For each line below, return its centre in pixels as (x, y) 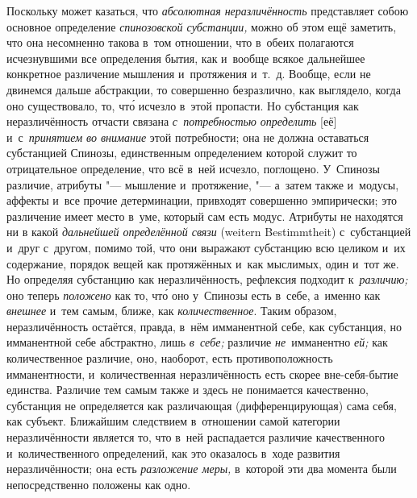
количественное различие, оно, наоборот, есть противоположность (170, 358)
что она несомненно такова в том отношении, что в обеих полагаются (180, 42)
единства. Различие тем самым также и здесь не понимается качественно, (188, 390)
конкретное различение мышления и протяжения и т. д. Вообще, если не (189, 74)
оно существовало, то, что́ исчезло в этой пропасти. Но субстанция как (183, 105)
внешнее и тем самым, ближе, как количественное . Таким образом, (172, 311)
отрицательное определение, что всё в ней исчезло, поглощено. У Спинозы (193, 168)
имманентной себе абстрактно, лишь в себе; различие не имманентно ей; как (197, 342)
